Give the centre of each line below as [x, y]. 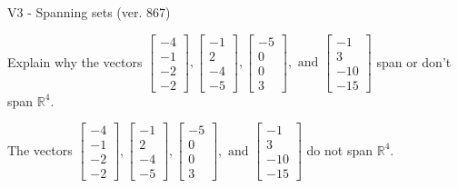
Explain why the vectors [75, 61]
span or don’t [414, 61]
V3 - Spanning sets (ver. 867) [89, 12]
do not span [340, 149]
